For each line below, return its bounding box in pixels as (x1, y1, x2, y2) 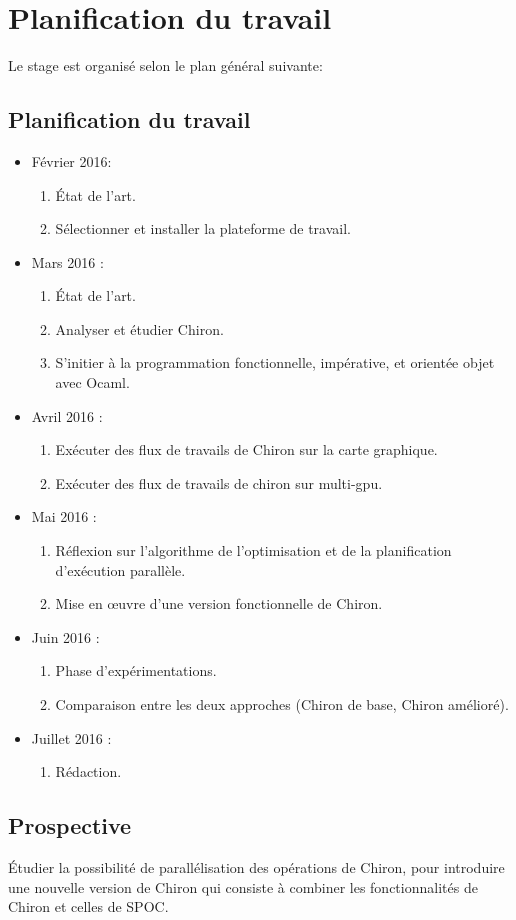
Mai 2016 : (31, 506, 97, 527)
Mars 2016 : (31, 251, 104, 272)
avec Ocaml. (55, 372, 130, 393)
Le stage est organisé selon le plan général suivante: (8, 55, 323, 76)
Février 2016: (31, 150, 112, 171)
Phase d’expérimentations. (55, 660, 217, 681)
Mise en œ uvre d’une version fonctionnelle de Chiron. (55, 593, 383, 614)
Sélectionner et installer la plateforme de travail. (55, 218, 351, 239)
